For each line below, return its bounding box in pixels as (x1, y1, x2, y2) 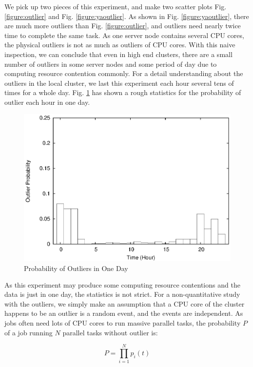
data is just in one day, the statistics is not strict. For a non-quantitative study (4, 289, 240, 299)
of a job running (4, 327, 53, 337)
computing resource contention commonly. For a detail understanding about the (4, 68, 243, 78)
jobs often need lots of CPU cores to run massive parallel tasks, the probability (4, 318, 241, 328)
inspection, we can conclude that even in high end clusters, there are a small (4, 49, 233, 59)
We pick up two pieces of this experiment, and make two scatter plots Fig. (4, 1, 227, 11)
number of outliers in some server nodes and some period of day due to (4, 58, 217, 69)
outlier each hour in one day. (4, 97, 90, 107)
